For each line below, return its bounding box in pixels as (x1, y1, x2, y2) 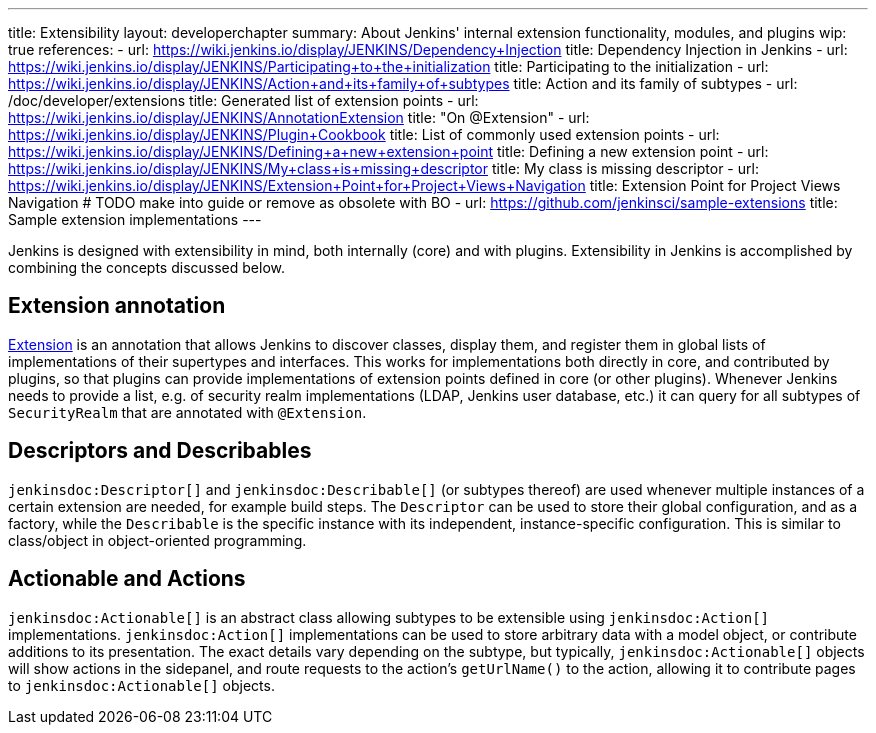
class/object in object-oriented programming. (8, 531, 307, 549)
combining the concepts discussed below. (8, 259, 286, 276)
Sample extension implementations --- (8, 211, 262, 228)
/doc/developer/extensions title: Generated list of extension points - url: (8, 92, 479, 109)
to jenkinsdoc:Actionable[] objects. (8, 676, 275, 694)
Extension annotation (8, 293, 226, 319)
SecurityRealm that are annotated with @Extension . (8, 403, 367, 421)
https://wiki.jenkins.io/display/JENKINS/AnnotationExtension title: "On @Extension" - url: (8, 109, 590, 126)
